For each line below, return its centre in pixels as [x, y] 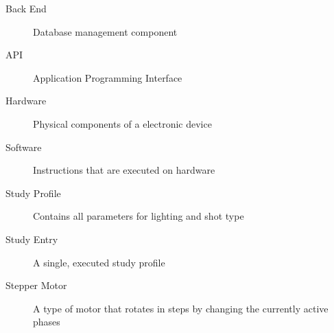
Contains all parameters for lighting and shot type [139, 216]
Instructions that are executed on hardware [124, 170]
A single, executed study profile [99, 262]
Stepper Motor [36, 285]
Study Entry [32, 239]
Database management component [105, 31]
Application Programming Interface [108, 77]
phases [47, 322]
